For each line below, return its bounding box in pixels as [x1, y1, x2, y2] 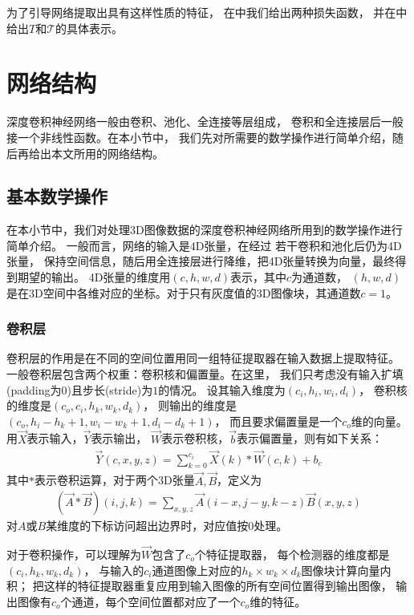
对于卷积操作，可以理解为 [6, 545, 141, 562]
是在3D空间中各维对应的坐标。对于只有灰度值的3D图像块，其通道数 [6, 284, 361, 301]
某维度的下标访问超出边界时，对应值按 [46, 517, 249, 534]
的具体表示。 [55, 19, 124, 36]
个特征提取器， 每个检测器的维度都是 [194, 545, 390, 562]
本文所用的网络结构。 [51, 144, 164, 161]
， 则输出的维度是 [143, 397, 237, 414]
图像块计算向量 [301, 561, 380, 578]
